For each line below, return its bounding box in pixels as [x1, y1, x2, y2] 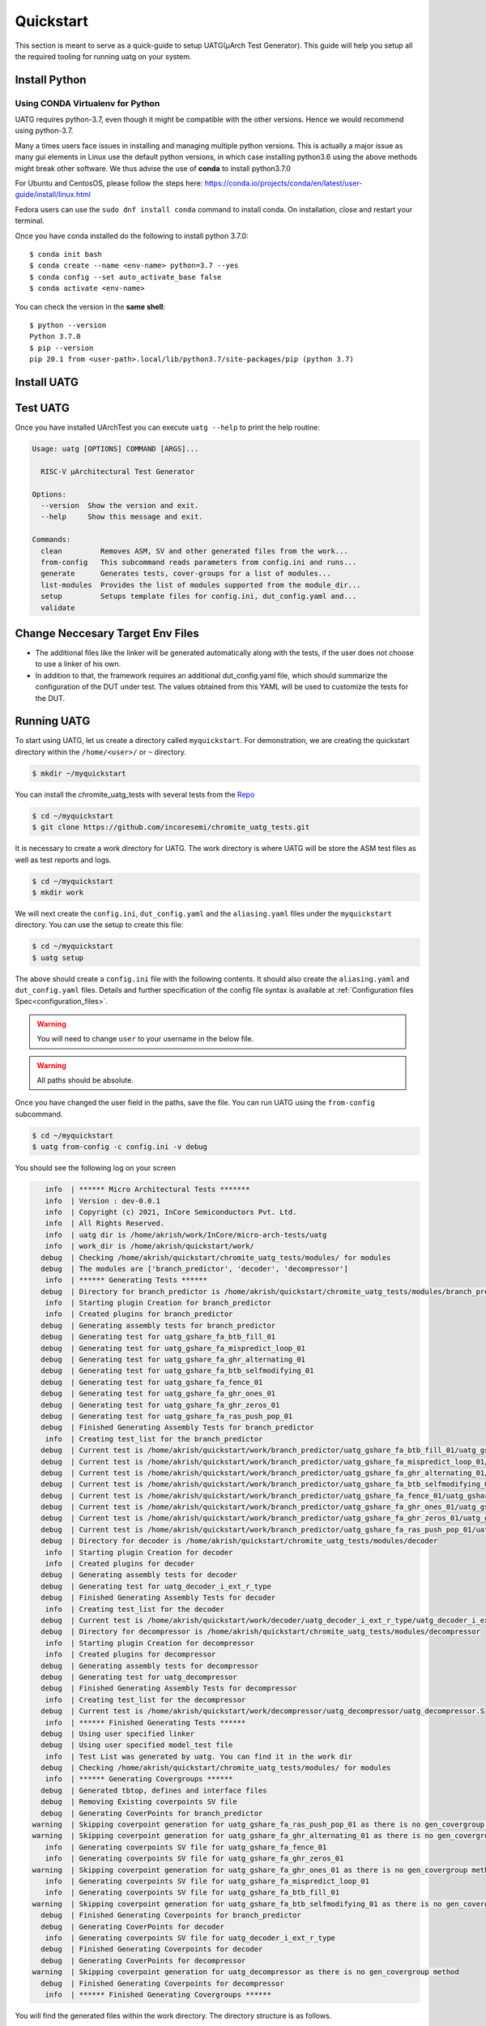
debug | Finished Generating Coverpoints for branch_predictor [40, 1911, 301, 1920]
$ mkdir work [32, 887, 84, 897]
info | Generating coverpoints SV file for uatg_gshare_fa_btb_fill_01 [45, 1888, 340, 1897]
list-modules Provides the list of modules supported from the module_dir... [40, 580, 361, 589]
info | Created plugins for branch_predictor [45, 1310, 233, 1319]
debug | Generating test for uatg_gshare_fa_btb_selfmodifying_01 [40, 1366, 314, 1375]
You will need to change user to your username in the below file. [36, 1034, 254, 1044]
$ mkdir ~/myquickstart [32, 768, 127, 778]
